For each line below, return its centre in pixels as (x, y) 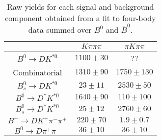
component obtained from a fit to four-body (80, 18)
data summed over (60, 29)
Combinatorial (38, 72)
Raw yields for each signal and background (80, 7)
